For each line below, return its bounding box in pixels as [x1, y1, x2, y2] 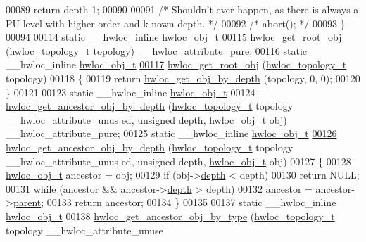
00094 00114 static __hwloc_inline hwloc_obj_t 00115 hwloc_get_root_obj [6, 30, 342, 44]
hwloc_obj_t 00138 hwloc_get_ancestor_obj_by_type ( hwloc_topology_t [6, 208, 335, 223]
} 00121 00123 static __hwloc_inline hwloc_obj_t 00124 [6, 84, 255, 99]
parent [13, 195, 42, 210]
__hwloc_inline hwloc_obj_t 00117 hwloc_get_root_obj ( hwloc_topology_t [6, 57, 347, 72]
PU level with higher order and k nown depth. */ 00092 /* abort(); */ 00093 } [6, 15, 346, 30]
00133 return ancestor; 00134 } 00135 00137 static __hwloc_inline [46, 195, 336, 210]
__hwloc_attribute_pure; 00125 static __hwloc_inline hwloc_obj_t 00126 [6, 126, 337, 141]
